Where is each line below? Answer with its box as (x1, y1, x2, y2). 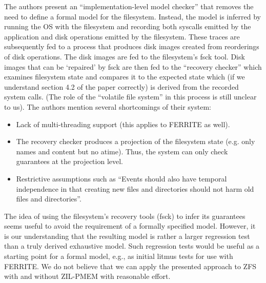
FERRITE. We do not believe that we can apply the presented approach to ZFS (4, 260, 257, 271)
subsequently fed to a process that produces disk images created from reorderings (4, 41, 259, 52)
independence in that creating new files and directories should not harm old (16, 183, 254, 194)
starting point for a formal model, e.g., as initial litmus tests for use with (4, 251, 233, 261)
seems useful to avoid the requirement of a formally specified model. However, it (4, 220, 256, 231)
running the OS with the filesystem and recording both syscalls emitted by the (4, 21, 251, 32)
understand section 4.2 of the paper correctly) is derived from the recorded (4, 81, 239, 92)
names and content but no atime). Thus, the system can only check (16, 146, 228, 156)
